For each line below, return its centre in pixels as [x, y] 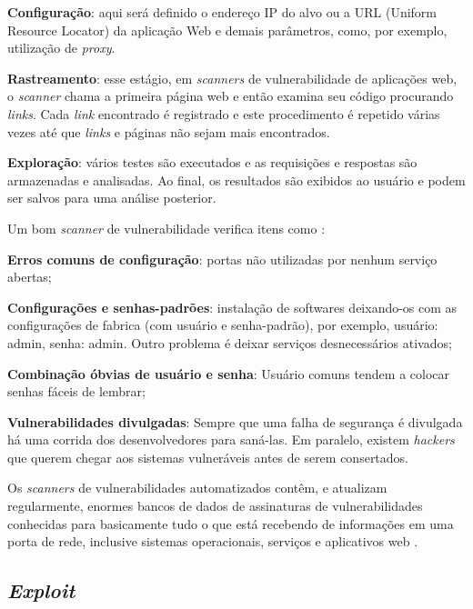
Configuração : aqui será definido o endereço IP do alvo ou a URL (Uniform [222, 12]
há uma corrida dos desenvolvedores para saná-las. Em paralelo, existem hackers [231, 439]
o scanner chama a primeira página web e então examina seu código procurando [231, 96]
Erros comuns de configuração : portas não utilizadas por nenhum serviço [222, 259]
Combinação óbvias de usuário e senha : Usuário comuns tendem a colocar [229, 373]
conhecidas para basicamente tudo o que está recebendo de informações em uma [231, 523]
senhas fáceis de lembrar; [76, 391]
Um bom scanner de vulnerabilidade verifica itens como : [166, 228]
